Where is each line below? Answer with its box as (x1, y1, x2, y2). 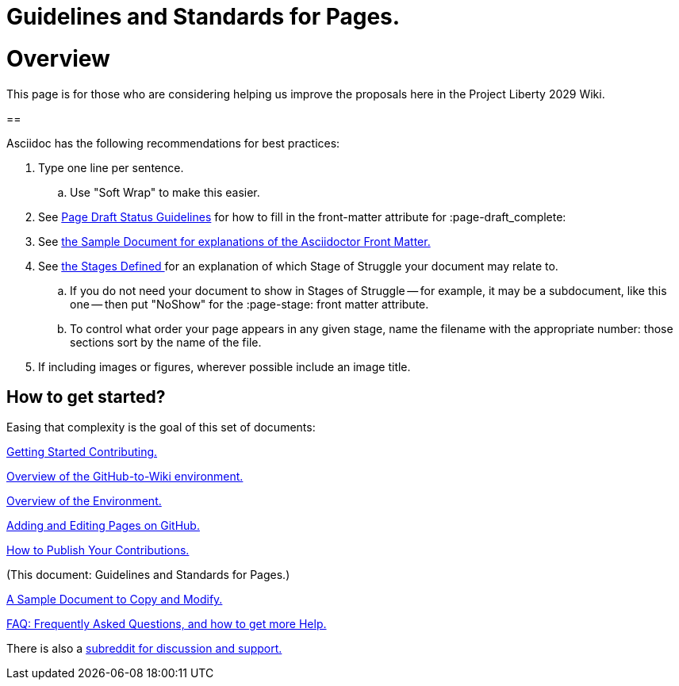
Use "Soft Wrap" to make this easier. (70, 185, 260, 199)
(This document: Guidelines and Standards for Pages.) (6, 568, 290, 582)
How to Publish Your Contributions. (6, 543, 190, 558)
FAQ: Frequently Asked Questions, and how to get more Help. (6, 617, 327, 631)
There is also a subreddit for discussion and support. (6, 642, 282, 656)
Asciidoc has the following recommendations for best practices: (6, 136, 340, 150)
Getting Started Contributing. (6, 445, 158, 459)
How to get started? (6, 386, 166, 407)
